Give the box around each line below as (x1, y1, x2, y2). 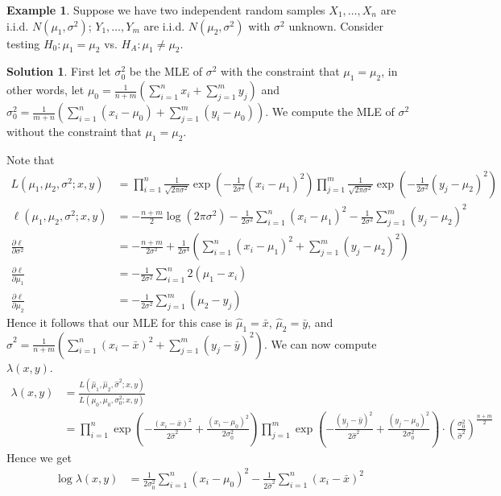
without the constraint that (6, 123, 142, 140)
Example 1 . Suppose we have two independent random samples (6, 2, 325, 18)
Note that (6, 151, 55, 167)
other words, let (6, 81, 85, 98)
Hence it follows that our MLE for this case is (6, 313, 233, 330)
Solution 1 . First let (6, 63, 111, 80)
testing (6, 35, 40, 52)
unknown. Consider (288, 17, 384, 34)
